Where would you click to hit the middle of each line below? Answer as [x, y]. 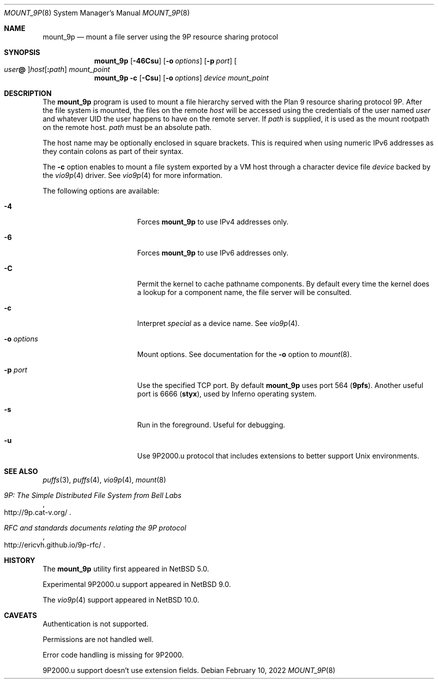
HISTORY [20, 560]
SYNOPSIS [22, 52]
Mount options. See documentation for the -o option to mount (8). [244, 354]
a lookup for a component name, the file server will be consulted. [244, 292]
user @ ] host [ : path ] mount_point [57, 69]
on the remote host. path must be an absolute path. [127, 127]
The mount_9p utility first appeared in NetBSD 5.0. [126, 569]
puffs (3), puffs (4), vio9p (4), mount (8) [104, 480]
